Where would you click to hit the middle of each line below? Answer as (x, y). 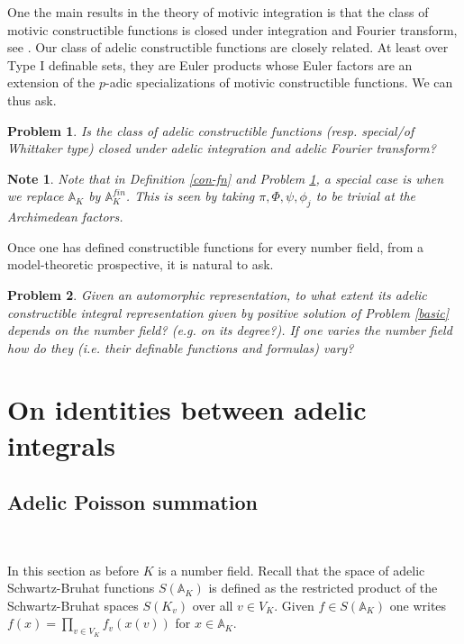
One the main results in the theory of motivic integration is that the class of (218, 12)
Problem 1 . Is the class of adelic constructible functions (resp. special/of (211, 130)
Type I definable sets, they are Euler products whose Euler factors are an (210, 64)
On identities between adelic (187, 409)
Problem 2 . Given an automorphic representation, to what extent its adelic (217, 294)
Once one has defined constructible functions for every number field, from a (216, 246)
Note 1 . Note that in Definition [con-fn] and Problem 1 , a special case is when (226, 178)
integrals (61, 444)
